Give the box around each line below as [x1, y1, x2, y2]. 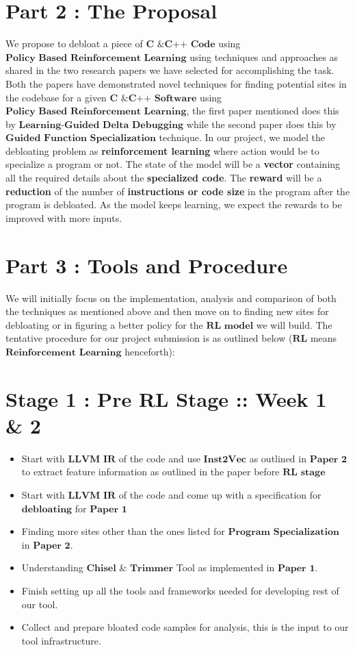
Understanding [21, 560, 83, 575]
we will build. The [256, 317, 332, 332]
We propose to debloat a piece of [5, 36, 143, 51]
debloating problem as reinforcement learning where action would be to [5, 143, 319, 158]
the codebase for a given [5, 90, 107, 104]
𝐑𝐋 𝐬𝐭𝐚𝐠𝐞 [282, 468, 326, 478]
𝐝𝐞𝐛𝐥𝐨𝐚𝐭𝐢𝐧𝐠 [21, 504, 73, 514]
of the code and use [118, 451, 200, 465]
